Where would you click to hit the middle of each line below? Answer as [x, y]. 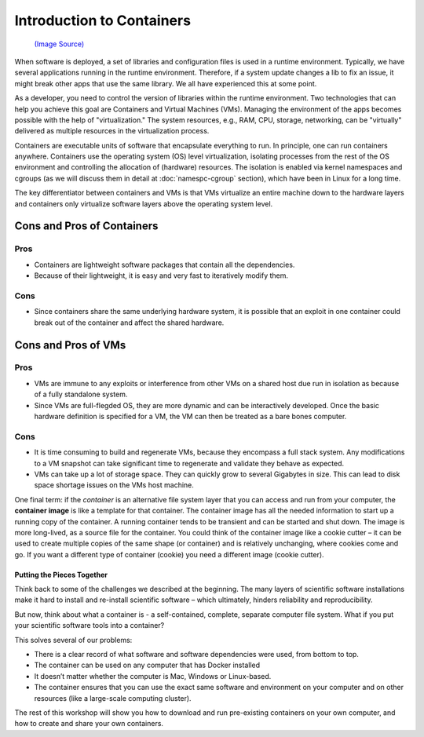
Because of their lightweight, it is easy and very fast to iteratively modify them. [161, 275]
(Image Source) [59, 44]
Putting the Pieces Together [61, 575]
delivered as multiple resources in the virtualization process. [112, 131]
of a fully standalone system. [81, 394]
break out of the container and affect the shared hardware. [129, 323]
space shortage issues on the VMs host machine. [114, 485]
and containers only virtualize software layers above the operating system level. [144, 203]
